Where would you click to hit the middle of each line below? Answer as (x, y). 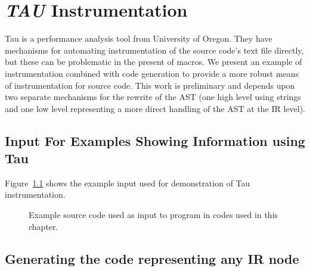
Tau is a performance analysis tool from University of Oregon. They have (139, 38)
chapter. (44, 226)
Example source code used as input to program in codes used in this (154, 215)
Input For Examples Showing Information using (155, 140)
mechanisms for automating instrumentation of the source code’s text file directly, (154, 50)
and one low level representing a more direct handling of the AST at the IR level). (155, 108)
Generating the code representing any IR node (152, 258)
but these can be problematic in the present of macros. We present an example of (154, 62)
